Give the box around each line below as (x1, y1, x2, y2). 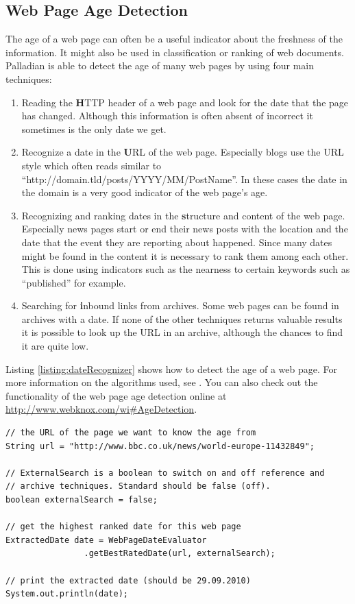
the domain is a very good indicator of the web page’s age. (21, 185, 268, 200)
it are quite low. (21, 339, 89, 353)
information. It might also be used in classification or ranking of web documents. (5, 45, 345, 59)
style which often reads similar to (21, 158, 162, 172)
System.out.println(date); (5, 589, 128, 599)
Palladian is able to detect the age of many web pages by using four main (5, 58, 315, 73)
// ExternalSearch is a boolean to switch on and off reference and (5, 468, 325, 478)
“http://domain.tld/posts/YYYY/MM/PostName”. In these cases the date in (21, 171, 347, 186)
